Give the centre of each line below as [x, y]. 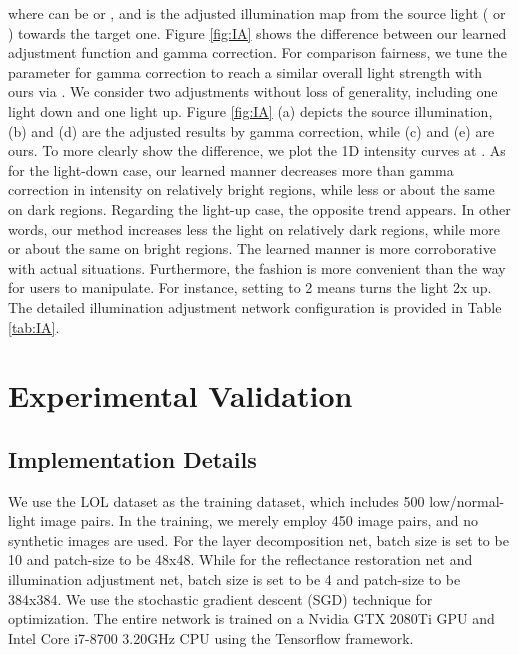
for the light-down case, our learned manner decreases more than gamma [231, 169]
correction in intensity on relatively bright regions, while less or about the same [251, 189]
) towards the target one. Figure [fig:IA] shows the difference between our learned [257, 32]
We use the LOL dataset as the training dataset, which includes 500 [216, 500]
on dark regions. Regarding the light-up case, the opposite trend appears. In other [259, 208]
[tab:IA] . [34, 326]
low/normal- [467, 500]
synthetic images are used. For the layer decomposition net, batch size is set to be [258, 539]
